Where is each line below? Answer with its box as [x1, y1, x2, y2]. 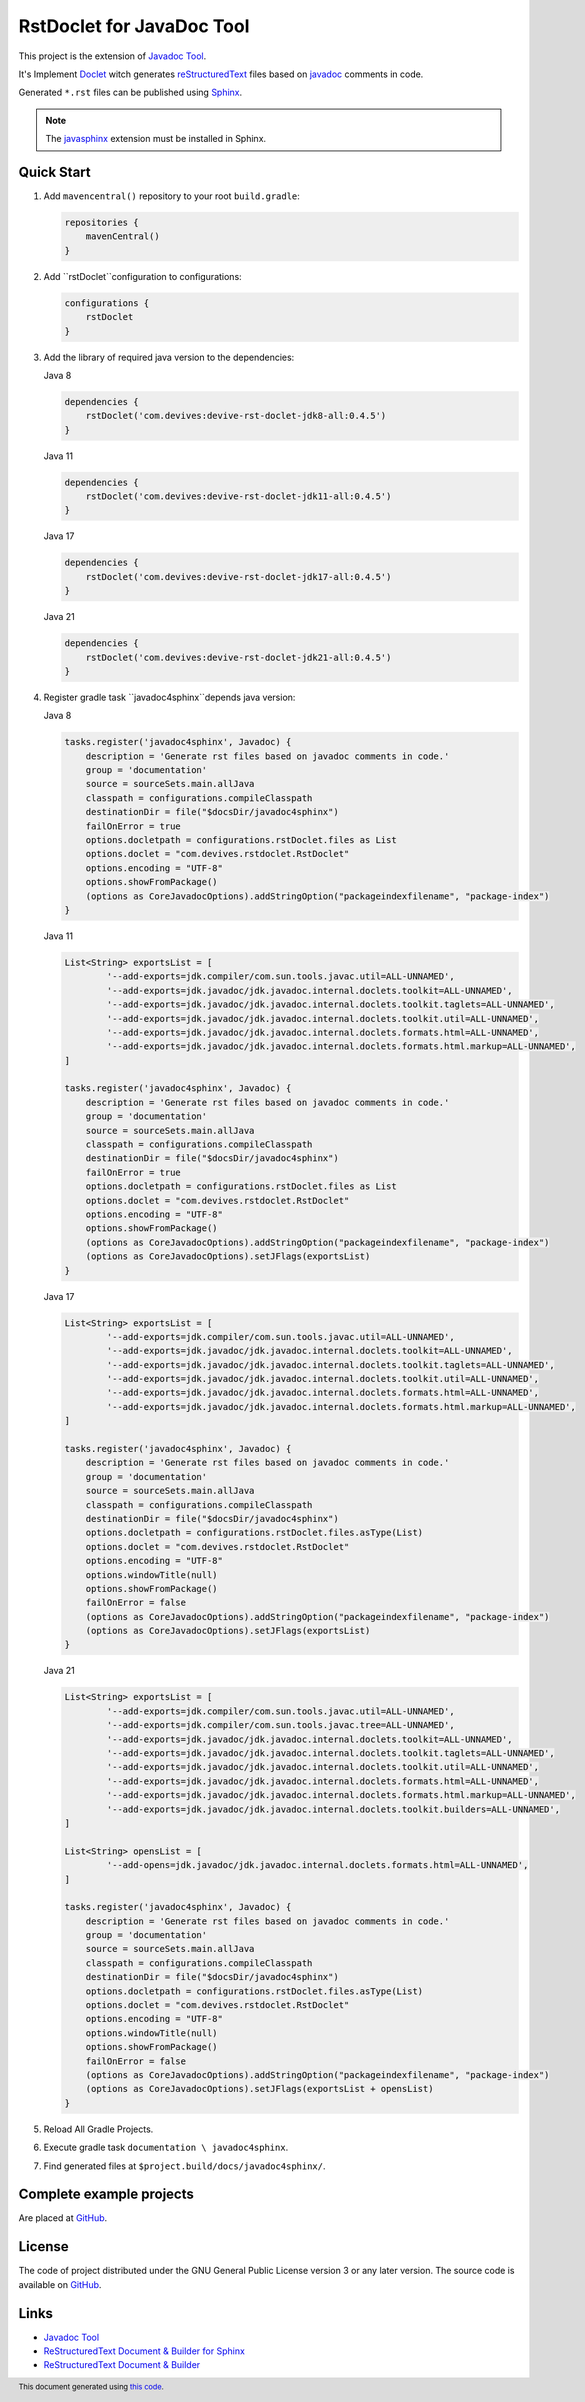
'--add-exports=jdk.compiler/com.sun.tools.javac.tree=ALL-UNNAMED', [106, 1720, 455, 1731]
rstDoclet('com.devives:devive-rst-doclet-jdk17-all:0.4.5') [85, 571, 392, 582]
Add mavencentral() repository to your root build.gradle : [43, 190, 300, 202]
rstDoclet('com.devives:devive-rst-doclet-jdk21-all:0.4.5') [85, 651, 392, 663]
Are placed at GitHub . [18, 2212, 108, 2224]
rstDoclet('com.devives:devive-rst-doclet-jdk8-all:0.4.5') [85, 410, 387, 422]
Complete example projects [18, 2186, 194, 2203]
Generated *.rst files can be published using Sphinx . [18, 86, 243, 99]
